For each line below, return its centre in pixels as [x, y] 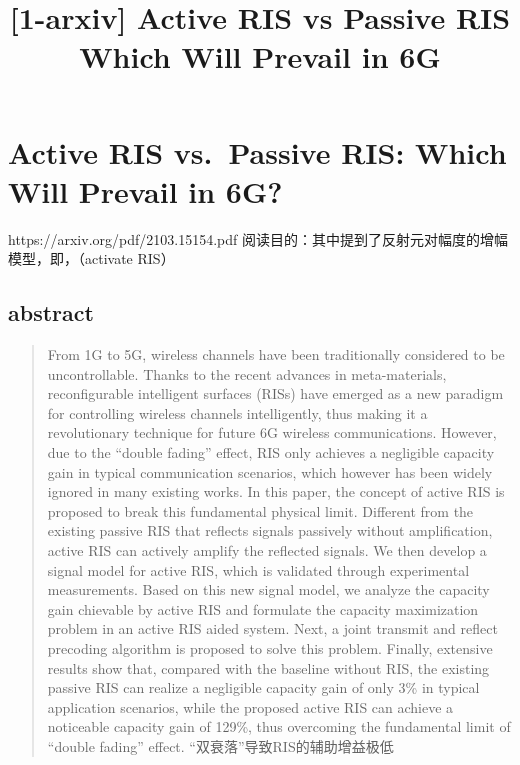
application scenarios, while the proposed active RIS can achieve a [250, 706]
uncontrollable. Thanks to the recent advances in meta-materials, [247, 373]
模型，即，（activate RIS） [91, 258]
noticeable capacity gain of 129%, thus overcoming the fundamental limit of [279, 726]
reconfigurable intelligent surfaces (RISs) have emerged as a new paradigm [275, 393]
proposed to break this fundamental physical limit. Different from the [260, 510]
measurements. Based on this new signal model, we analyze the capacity [268, 589]
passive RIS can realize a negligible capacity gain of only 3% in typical [263, 687]
